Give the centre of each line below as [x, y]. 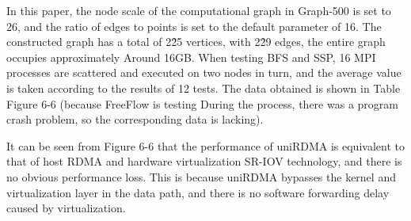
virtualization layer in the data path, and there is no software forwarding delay [198, 192]
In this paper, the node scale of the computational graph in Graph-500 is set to [199, 10]
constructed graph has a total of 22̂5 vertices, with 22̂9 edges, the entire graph [196, 42]
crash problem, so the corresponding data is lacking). [135, 119]
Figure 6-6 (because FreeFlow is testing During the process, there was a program [202, 103]
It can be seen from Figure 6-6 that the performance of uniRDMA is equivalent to [205, 145]
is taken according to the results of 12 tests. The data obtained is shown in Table [204, 88]
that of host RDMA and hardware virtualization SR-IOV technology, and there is [204, 161]
